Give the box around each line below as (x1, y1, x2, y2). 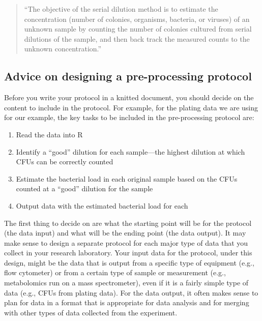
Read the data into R (16, 129, 83, 139)
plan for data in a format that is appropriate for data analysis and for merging (4, 297, 249, 308)
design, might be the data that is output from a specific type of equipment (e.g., (4, 257, 254, 268)
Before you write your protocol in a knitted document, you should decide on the (4, 92, 254, 103)
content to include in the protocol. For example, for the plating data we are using (4, 102, 258, 112)
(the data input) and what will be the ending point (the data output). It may (4, 227, 246, 238)
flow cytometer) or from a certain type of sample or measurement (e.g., (4, 267, 226, 278)
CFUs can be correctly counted (16, 156, 113, 167)
